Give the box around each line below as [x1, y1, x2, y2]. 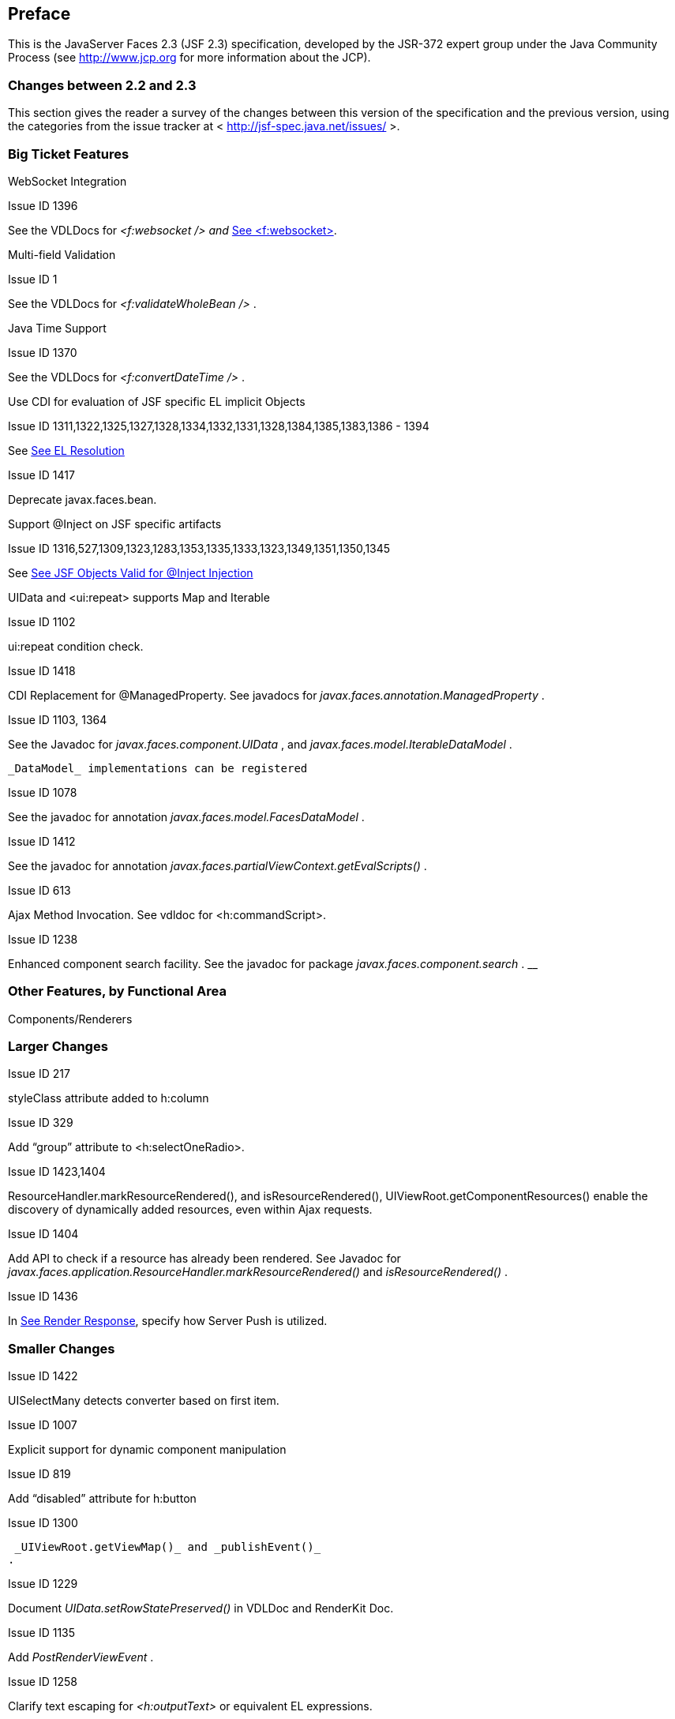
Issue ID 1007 [8, 1418, 77, 1432]
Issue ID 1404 [8, 1227, 79, 1241]
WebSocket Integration [8, 174, 127, 188]
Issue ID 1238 [8, 932, 78, 946]
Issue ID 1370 [8, 345, 77, 359]
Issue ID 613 [8, 883, 71, 897]
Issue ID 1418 [8, 663, 76, 677]
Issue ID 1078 [8, 785, 77, 799]
